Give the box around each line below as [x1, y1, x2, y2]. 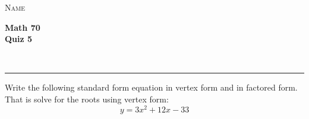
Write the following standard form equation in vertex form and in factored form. [5, 81, 298, 94]
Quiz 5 [5, 33, 33, 45]
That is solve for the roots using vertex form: [5, 92, 169, 105]
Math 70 [5, 21, 40, 33]
